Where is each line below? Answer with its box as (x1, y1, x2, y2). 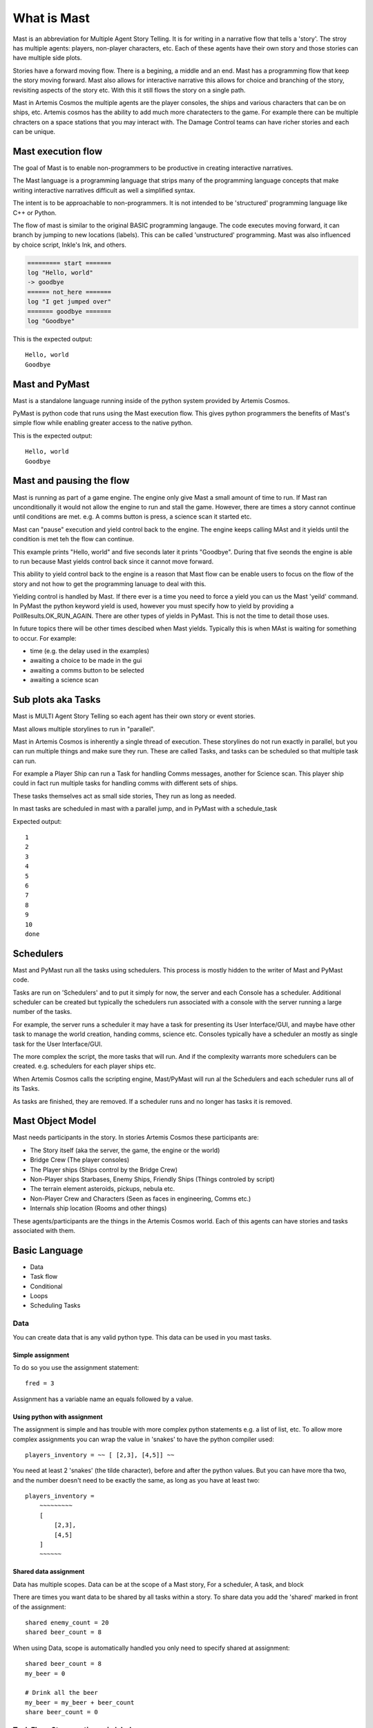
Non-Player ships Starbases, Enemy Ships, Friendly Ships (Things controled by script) (30, 1175, 276, 1183)
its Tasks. (12, 1084, 40, 1093)
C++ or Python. (12, 208, 57, 217)
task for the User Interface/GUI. (12, 1040, 103, 1048)
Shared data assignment (12, 1568, 85, 1576)
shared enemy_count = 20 (25, 1618, 109, 1626)
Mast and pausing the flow (12, 475, 130, 487)
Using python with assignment (12, 1412, 103, 1420)
